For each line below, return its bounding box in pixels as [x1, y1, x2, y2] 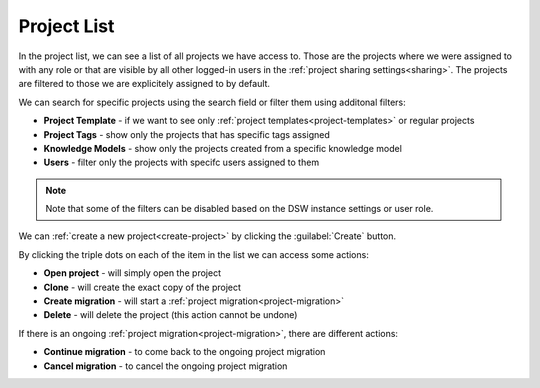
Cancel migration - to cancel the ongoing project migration [43, 360, 288, 372]
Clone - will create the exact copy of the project [43, 281, 242, 293]
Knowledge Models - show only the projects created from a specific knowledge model [43, 142, 402, 154]
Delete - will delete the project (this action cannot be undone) [43, 309, 298, 321]
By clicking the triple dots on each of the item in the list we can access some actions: [18, 248, 369, 260]
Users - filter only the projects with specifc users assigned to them [43, 156, 320, 169]
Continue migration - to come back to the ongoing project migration [43, 346, 326, 358]
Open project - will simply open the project [43, 267, 222, 279]
